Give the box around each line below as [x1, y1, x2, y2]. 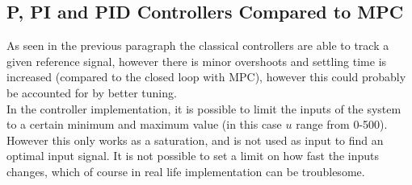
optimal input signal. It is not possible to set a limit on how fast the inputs [6, 147, 379, 164]
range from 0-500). [296, 116, 388, 133]
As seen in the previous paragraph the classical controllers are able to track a [6, 37, 389, 54]
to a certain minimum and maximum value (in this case [6, 116, 282, 133]
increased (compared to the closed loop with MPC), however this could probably [6, 68, 406, 85]
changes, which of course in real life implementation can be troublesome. [6, 162, 365, 179]
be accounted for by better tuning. [6, 84, 177, 101]
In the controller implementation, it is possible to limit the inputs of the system [6, 100, 401, 117]
